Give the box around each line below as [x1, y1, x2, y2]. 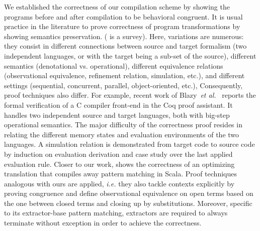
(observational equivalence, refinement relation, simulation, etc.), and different [4, 70, 245, 81]
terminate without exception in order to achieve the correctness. [4, 217, 202, 228]
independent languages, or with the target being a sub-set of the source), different [4, 50, 256, 61]
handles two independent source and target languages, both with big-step [4, 109, 230, 120]
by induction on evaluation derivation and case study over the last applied [4, 148, 233, 159]
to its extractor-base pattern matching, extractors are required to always [4, 207, 228, 218]
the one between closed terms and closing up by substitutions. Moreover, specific [4, 197, 252, 208]
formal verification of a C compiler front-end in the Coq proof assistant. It [4, 99, 233, 110]
